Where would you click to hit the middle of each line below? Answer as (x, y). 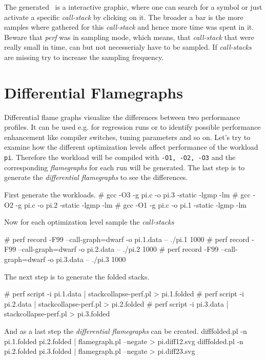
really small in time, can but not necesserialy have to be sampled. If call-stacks (128, 47)
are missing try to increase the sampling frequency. (84, 57)
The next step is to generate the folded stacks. (77, 276)
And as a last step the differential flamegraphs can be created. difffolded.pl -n (126, 331)
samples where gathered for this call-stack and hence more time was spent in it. (129, 27)
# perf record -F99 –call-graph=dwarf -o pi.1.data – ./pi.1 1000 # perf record (127, 239)
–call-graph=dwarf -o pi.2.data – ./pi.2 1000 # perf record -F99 (118, 249)
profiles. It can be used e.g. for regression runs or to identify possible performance (132, 127)
